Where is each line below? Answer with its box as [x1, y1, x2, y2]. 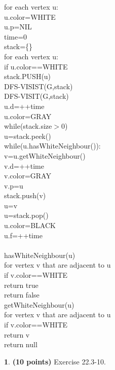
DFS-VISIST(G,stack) [4, 81, 73, 91]
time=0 [4, 31, 27, 42]
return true [4, 279, 39, 290]
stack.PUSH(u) [4, 71, 51, 82]
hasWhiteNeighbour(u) [4, 249, 75, 260]
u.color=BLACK [4, 220, 56, 231]
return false [4, 289, 40, 300]
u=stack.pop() [4, 210, 49, 220]
